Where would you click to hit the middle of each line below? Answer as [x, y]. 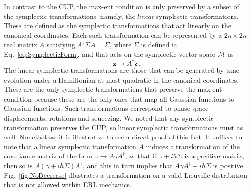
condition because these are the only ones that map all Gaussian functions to [119, 98]
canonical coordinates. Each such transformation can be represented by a [113, 35]
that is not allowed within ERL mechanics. [68, 184]
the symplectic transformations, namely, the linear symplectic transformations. [121, 16]
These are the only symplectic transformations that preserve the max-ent [113, 89]
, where [121, 44]
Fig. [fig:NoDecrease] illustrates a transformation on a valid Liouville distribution [126, 175]
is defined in [159, 44]
